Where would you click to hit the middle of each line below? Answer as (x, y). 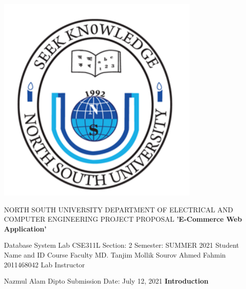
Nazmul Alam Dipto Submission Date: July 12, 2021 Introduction (106, 281)
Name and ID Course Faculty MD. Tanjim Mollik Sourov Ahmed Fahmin (115, 254)
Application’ (25, 228)
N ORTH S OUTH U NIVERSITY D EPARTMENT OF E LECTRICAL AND (119, 209)
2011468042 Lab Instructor (45, 264)
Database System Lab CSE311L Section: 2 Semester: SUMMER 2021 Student (122, 245)
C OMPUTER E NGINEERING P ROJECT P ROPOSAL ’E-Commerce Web (123, 219)
